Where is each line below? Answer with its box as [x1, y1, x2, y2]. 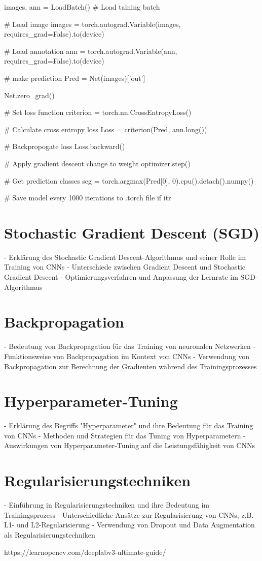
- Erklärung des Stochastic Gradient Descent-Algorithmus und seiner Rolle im [4, 251, 246, 262]
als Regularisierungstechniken [4, 529, 95, 540]
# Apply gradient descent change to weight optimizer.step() [4, 158, 191, 168]
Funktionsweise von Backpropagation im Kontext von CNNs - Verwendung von [4, 350, 250, 361]
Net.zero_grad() [4, 90, 55, 100]
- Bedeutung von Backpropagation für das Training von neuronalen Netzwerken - [4, 341, 256, 351]
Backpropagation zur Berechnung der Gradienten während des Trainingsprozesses [4, 361, 257, 371]
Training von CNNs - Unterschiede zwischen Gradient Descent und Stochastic [4, 261, 245, 272]
